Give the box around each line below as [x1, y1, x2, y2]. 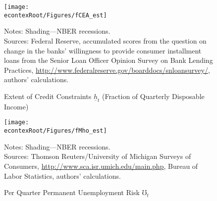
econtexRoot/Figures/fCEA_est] [4, 11, 107, 19]
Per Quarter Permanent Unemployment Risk [4, 187, 140, 198]
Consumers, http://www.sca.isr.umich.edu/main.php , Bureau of [4, 160, 198, 171]
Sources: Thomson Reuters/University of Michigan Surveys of [4, 151, 191, 161]
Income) [4, 101, 29, 111]
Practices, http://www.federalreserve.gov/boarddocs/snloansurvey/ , [4, 64, 210, 75]
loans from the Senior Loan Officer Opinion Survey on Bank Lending [4, 55, 213, 65]
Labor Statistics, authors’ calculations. [4, 170, 121, 181]
